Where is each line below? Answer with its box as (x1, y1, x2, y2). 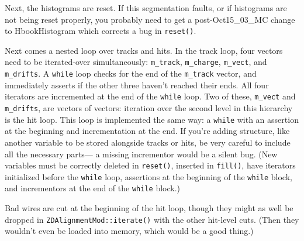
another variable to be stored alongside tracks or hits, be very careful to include (5, 136, 291, 148)
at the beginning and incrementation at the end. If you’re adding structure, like (5, 125, 290, 137)
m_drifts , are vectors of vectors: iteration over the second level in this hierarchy (5, 102, 293, 113)
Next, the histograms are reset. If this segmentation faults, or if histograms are (5, 2, 287, 13)
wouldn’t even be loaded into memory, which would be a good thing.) (5, 225, 254, 237)
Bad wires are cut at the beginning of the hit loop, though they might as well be (5, 202, 293, 214)
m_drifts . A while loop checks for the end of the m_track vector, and (5, 67, 257, 80)
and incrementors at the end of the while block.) (5, 182, 181, 194)
